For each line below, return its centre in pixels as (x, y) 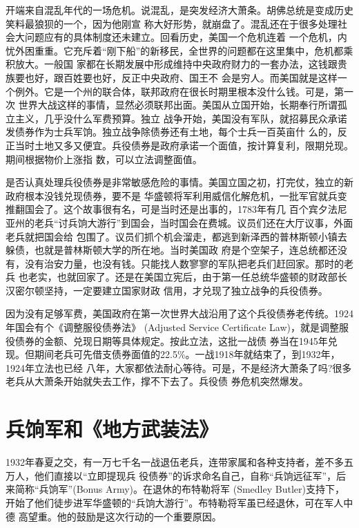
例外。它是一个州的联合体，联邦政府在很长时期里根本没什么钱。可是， (174, 91)
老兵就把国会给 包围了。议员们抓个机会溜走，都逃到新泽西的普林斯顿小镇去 (176, 236)
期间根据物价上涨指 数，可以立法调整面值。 (104, 159)
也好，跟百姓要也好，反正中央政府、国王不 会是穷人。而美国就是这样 (181, 77)
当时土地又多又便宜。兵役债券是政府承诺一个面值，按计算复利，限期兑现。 (184, 145)
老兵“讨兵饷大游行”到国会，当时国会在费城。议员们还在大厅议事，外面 (194, 222)
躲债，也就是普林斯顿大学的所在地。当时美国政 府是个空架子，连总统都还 (172, 250)
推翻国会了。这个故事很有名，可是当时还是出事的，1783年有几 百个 (157, 209)
